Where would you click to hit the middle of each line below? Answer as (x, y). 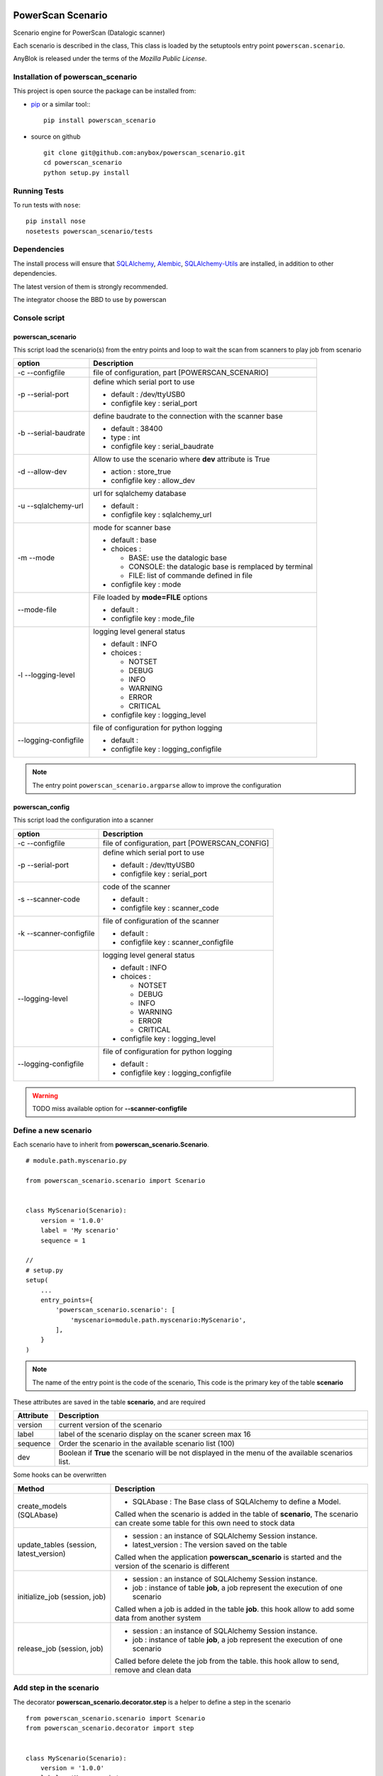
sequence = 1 (63, 1240)
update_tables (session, (57, 1544)
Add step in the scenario (56, 1688)
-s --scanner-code (49, 899)
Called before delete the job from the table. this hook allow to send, (227, 1661)
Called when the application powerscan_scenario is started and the (228, 1557)
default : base (134, 540)
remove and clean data (153, 1669)
